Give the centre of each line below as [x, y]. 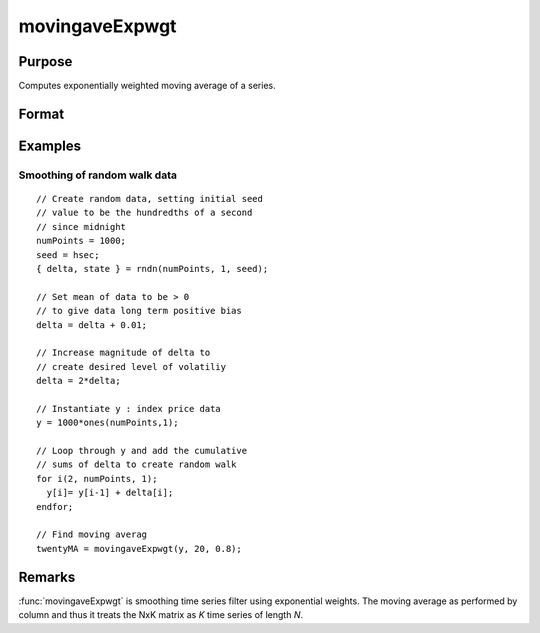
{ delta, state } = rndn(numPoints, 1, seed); [152, 268]
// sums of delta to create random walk [136, 464]
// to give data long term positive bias [139, 311]
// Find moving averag [92, 534]
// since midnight [81, 226]
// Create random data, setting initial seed [150, 199]
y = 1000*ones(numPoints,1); [107, 423]
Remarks [47, 576]
